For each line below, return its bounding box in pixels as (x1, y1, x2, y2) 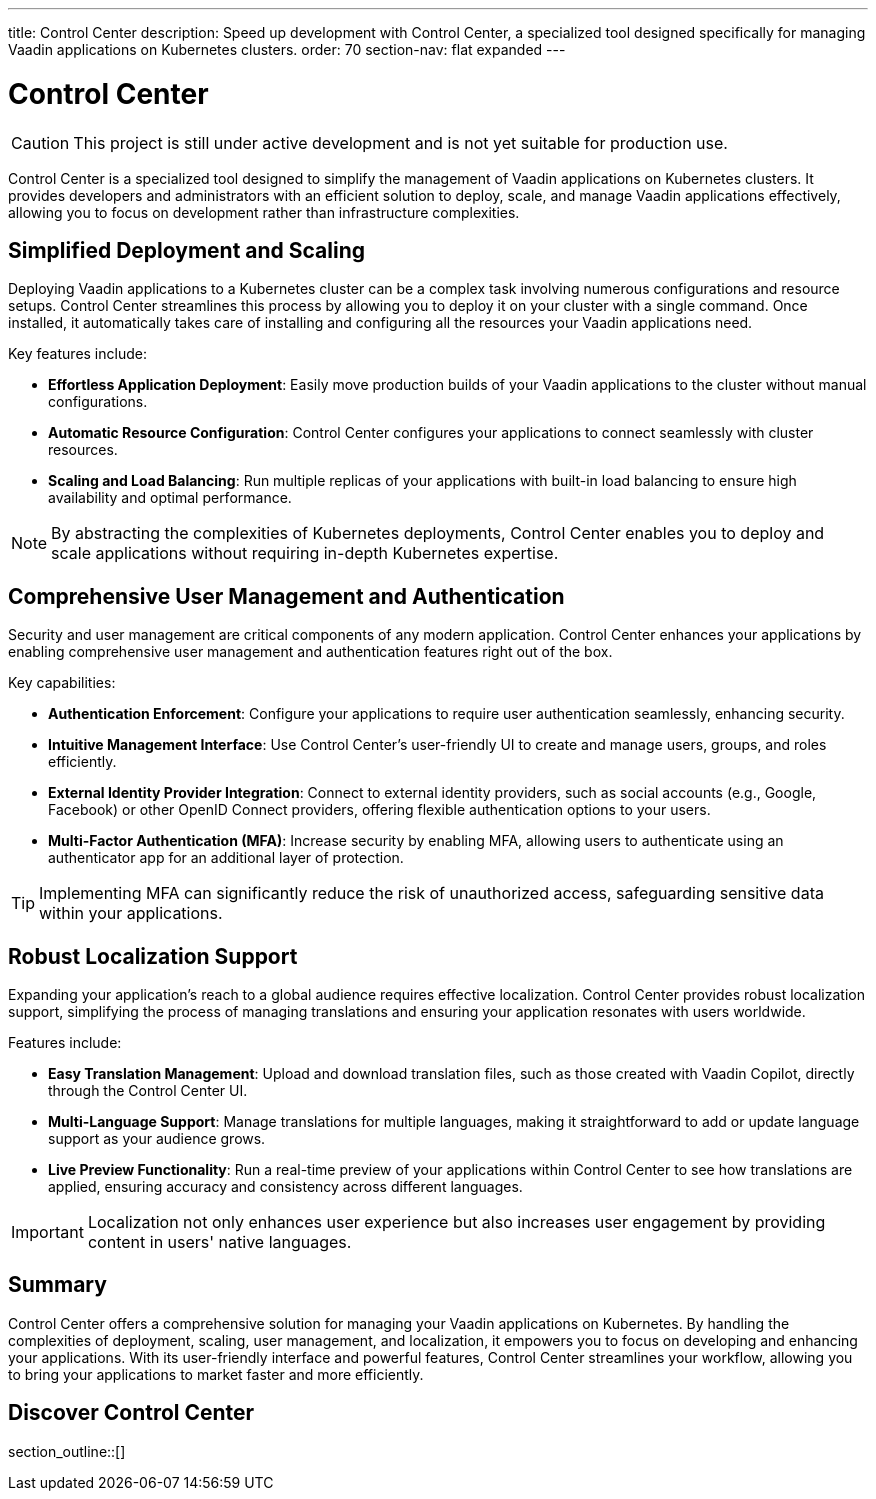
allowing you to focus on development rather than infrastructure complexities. (8, 203, 520, 221)
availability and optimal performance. (48, 489, 292, 507)
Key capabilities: (8, 674, 116, 692)
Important (11, 1222, 84, 1243)
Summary (8, 1272, 107, 1298)
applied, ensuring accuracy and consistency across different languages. (48, 1178, 523, 1196)
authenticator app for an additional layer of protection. (48, 849, 404, 867)
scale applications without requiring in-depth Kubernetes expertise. (51, 543, 559, 564)
